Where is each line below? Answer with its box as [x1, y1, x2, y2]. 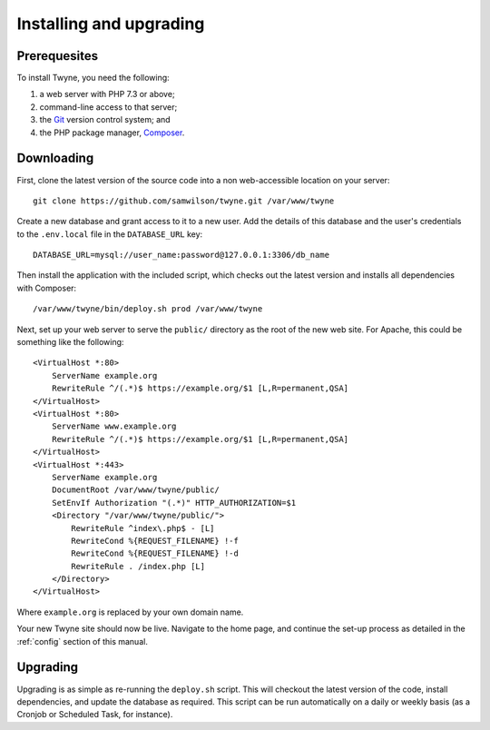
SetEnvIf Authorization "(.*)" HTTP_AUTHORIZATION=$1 [51, 498, 297, 508]
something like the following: [16, 337, 124, 348]
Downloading [16, 151, 94, 166]
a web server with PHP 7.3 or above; [39, 89, 176, 100]
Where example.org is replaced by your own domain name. [16, 607, 244, 617]
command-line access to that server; [39, 101, 178, 113]
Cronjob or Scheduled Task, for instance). [16, 709, 173, 720]
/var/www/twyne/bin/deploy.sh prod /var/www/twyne [33, 304, 263, 314]
